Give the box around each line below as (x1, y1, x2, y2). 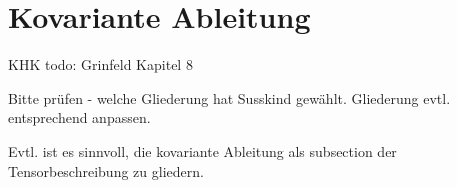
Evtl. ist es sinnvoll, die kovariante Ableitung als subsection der (8, 140, 397, 161)
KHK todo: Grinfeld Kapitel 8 (8, 54, 193, 75)
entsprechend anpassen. (8, 107, 151, 128)
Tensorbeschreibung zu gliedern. (8, 160, 204, 181)
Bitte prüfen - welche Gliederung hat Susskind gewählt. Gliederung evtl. (8, 87, 451, 108)
